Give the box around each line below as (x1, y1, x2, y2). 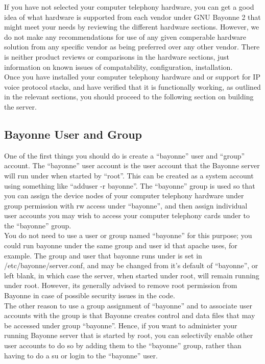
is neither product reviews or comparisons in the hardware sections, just (4, 51, 230, 62)
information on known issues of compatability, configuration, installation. (4, 61, 233, 72)
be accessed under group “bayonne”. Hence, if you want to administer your (4, 320, 237, 330)
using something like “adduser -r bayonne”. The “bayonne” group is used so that (4, 180, 255, 191)
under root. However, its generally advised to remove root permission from (4, 280, 237, 291)
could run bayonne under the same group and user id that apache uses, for (4, 240, 237, 251)
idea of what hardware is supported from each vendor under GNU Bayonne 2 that (4, 11, 261, 22)
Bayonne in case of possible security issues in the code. (4, 290, 175, 301)
